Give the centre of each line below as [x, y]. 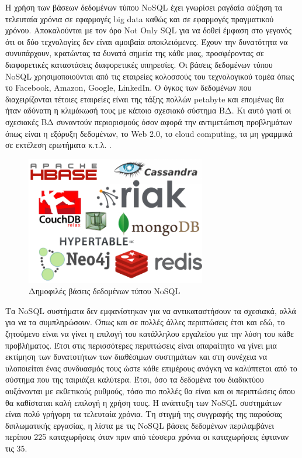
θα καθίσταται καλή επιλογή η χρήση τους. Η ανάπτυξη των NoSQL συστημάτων [144, 402]
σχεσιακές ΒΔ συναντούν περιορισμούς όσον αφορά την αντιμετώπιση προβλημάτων [149, 121]
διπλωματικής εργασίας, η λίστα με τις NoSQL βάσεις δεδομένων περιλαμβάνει [140, 425]
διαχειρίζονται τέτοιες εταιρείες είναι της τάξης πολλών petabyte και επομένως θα [145, 99]
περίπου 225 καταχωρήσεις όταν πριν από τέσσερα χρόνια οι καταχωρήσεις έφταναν [147, 437]
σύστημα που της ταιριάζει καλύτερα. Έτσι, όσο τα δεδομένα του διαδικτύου [135, 379]
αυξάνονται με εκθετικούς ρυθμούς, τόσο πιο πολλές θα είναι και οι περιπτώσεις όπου [150, 391]
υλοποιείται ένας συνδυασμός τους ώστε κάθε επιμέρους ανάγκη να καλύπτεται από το [151, 368]
